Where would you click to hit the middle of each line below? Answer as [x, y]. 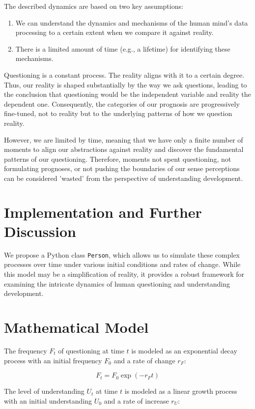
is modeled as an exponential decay [184, 350]
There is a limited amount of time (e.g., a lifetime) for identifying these [123, 48]
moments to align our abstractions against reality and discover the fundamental [124, 149]
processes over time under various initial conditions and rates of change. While [122, 264]
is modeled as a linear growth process [181, 391]
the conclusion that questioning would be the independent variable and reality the [127, 94]
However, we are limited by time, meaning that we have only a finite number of [124, 139]
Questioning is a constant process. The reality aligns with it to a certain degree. [124, 74]
